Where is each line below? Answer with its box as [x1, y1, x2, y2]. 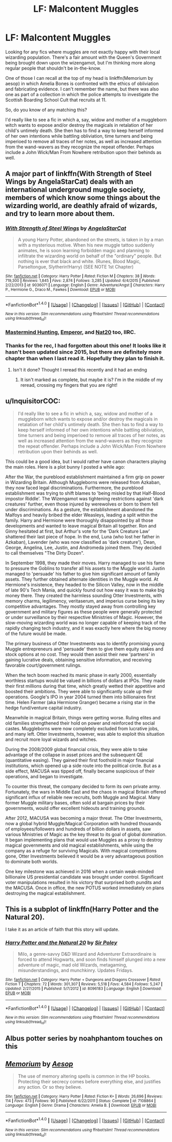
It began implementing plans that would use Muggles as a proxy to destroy [5, 837, 163, 843]
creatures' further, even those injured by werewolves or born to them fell [5, 501, 159, 507]
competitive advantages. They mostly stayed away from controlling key [5, 603, 156, 609]
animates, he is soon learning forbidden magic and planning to [17, 247, 150, 253]
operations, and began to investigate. [5, 773, 84, 779]
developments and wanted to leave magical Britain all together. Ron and [5, 522, 157, 529]
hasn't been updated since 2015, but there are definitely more [5, 348, 162, 356]
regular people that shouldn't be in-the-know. [5, 65, 101, 71]
